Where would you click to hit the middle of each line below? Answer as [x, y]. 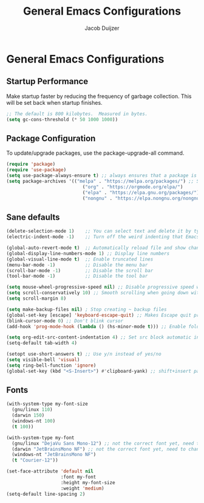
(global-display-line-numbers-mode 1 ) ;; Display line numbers [88, 253]
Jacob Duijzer [102, 28]
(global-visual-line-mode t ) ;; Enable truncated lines [80, 259]
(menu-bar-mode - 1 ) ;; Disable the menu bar [77, 265]
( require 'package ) [31, 164]
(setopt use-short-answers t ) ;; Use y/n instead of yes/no [84, 354]
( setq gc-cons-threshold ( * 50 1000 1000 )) [62, 119]
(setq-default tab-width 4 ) [42, 343]
